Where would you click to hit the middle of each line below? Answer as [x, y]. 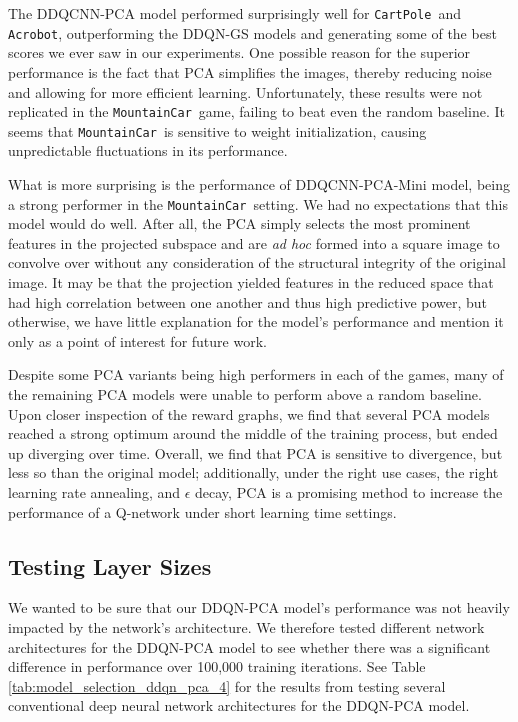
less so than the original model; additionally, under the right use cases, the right [253, 472]
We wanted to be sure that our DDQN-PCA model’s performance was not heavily [259, 607]
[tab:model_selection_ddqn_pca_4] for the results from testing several [227, 685]
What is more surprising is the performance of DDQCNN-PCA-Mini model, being [259, 184]
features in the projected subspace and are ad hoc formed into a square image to [254, 242]
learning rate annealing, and [94, 491]
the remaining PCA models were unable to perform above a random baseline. [245, 394]
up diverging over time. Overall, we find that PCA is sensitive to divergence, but [255, 452]
